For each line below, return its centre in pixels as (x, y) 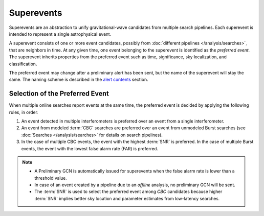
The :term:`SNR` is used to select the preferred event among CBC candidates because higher (128, 192)
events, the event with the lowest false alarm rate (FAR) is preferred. (90, 148)
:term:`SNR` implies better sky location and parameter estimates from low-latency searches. (127, 198)
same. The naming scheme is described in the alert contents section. (79, 80)
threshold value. (51, 178)
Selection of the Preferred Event (59, 94)
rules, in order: (24, 112)
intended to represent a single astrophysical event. (60, 34)
